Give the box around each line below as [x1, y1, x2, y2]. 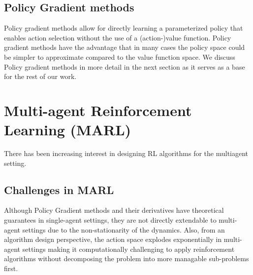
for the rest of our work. [4, 71, 77, 81]
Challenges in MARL [4, 182, 114, 197]
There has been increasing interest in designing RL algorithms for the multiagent [4, 148, 249, 158]
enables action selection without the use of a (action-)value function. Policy [4, 32, 231, 42]
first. [4, 263, 18, 274]
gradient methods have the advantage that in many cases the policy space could [4, 42, 245, 52]
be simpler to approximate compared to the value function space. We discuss [4, 51, 235, 62]
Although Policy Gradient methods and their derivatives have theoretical [4, 205, 224, 215]
